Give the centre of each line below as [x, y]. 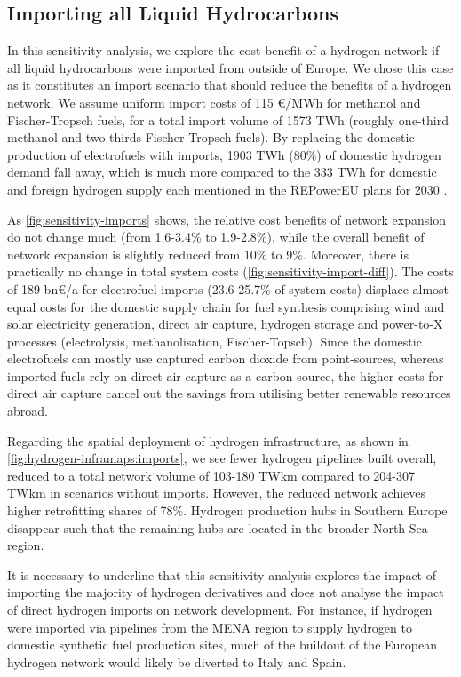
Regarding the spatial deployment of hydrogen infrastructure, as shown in [208, 440]
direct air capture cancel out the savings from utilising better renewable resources [229, 393]
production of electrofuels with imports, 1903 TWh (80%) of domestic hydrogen [224, 154]
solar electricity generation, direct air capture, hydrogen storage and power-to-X [225, 324]
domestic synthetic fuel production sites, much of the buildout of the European [223, 645]
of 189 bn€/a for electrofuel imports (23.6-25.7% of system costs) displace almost [228, 288]
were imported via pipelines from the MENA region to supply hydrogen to [210, 627]
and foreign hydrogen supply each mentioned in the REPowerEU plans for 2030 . [227, 189]
